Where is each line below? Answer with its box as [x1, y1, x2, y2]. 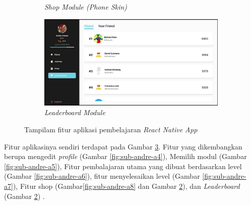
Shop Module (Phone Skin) [44, 2, 128, 12]
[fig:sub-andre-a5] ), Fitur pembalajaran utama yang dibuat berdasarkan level [4, 161, 242, 171]
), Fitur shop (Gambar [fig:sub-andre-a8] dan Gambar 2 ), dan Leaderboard [13, 180, 240, 191]
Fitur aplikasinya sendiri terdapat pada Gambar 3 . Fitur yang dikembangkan [4, 141, 242, 151]
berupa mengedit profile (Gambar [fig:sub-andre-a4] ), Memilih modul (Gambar [4, 151, 247, 162]
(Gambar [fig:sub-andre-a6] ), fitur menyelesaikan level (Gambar [4, 171, 200, 181]
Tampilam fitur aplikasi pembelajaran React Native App [24, 124, 198, 134]
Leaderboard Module [44, 107, 105, 118]
